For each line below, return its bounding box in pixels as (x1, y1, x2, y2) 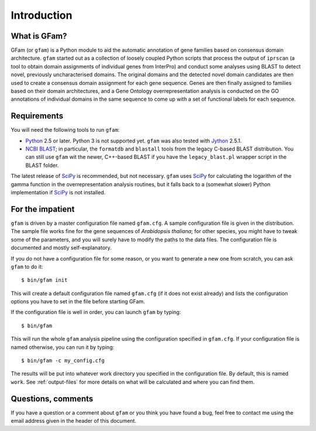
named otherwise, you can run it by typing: (11, 343, 114, 351)
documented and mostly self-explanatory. (11, 244, 112, 251)
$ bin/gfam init (21, 277, 68, 283)
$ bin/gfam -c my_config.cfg (21, 357, 105, 364)
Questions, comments (11, 394, 94, 403)
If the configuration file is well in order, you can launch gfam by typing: (11, 309, 181, 316)
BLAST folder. (25, 162, 59, 169)
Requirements (11, 111, 64, 121)
